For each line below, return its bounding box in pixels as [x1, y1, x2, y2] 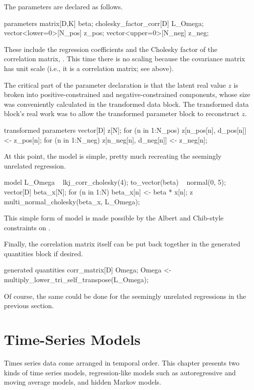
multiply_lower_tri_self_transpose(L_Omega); [4, 274, 149, 285]
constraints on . [4, 222, 51, 232]
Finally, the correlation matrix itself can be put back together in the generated [4, 239, 240, 249]
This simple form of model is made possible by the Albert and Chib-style [4, 213, 224, 223]
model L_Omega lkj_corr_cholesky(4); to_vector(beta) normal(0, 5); [4, 177, 226, 187]
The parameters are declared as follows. [4, 1, 123, 11]
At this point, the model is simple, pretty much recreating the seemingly [4, 151, 222, 161]
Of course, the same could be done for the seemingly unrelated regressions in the [4, 291, 246, 301]
